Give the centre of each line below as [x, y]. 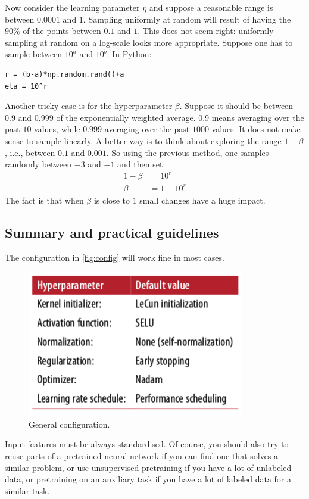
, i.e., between [30, 152]
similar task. [27, 490]
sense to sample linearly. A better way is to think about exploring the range [143, 140]
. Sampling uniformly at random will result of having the [187, 19]
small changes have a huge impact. [202, 200]
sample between [34, 54]
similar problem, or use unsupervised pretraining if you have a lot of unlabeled [148, 467]
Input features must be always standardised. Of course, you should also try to [147, 444]
